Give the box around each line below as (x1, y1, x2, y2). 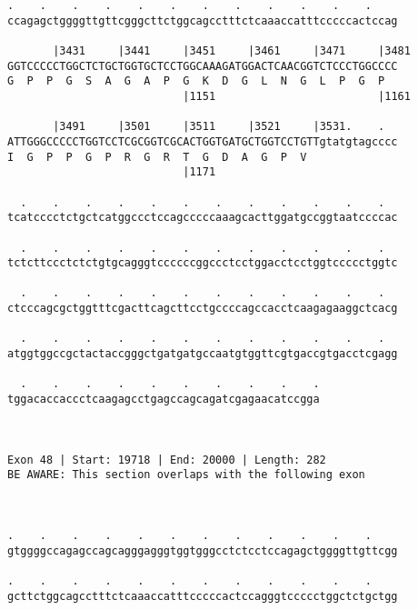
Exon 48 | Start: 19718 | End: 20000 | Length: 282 (7, 453, 326, 466)
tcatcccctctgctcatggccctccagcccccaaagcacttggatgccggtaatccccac (7, 211, 398, 225)
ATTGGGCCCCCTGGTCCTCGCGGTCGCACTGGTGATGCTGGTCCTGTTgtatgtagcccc (7, 135, 398, 148)
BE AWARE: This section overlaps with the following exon (7, 468, 365, 482)
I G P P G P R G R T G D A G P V (7, 150, 307, 164)
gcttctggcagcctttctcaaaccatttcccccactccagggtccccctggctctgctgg (7, 589, 398, 603)
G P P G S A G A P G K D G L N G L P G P (7, 75, 385, 88)
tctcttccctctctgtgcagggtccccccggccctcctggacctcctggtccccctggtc (7, 256, 398, 270)
